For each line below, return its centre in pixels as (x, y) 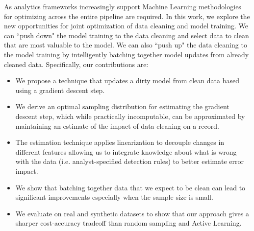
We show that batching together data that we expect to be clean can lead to (130, 187)
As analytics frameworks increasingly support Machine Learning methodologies (123, 6)
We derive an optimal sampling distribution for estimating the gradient (122, 106)
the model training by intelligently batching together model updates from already (127, 54)
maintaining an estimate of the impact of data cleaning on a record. (117, 126)
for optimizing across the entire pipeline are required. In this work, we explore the (127, 16)
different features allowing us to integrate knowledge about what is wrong (126, 151)
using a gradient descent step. (60, 90)
